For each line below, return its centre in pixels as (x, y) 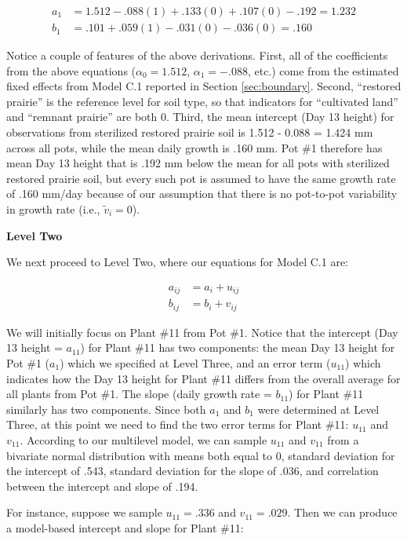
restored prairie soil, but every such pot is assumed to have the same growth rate (201, 178)
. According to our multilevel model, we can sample (144, 439)
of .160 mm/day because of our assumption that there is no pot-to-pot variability (202, 194)
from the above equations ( (71, 70)
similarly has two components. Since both (106, 409)
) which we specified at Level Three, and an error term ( (195, 362)
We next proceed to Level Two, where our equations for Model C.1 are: (178, 262)
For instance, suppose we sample (84, 512)
